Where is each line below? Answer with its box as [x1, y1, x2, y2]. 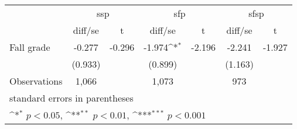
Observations [9, 74, 63, 88]
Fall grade [9, 40, 50, 54]
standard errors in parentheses [9, 91, 134, 104]
